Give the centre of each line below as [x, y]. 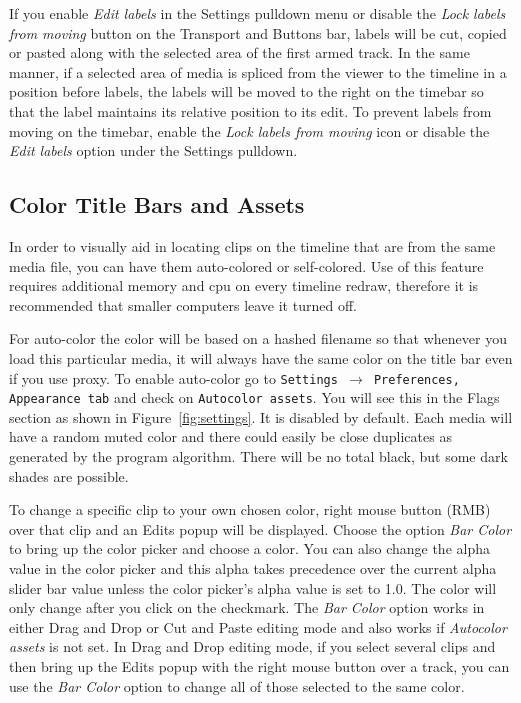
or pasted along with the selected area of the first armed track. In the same [239, 52]
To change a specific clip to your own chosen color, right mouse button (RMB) [250, 509]
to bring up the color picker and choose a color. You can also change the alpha [249, 548]
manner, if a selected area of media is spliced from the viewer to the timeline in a [258, 71]
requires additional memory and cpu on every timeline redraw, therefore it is [244, 285]
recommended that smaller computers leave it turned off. [183, 304]
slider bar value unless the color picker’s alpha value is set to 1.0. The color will [253, 587]
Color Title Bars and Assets [157, 204]
